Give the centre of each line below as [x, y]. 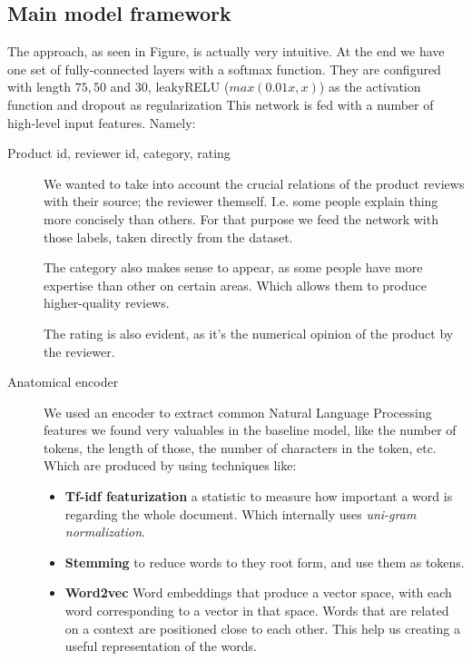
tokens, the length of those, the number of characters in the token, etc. [240, 447]
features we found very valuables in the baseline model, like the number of [250, 430]
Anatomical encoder [63, 382]
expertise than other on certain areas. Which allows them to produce [235, 285]
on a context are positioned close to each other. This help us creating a [262, 628]
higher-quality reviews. [107, 303]
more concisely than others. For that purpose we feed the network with [241, 218]
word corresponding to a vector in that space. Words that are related [257, 611]
